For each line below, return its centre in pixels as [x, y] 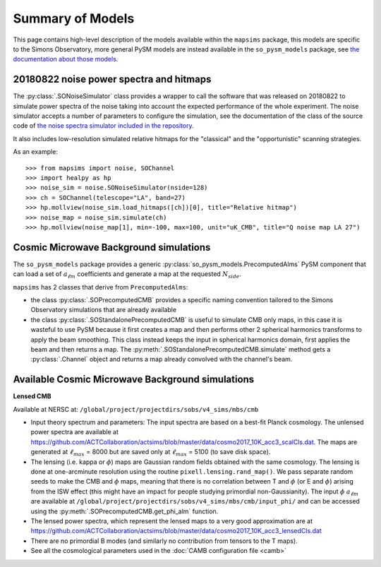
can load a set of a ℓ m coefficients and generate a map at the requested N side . [127, 275]
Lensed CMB [32, 396]
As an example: [35, 152]
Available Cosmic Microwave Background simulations [134, 380]
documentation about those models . [66, 59]
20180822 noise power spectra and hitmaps [112, 79]
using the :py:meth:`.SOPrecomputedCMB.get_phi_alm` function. [125, 511]
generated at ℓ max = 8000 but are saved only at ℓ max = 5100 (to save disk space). [151, 453]
